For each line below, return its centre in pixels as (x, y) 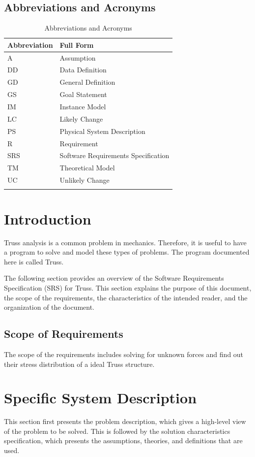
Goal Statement (83, 94)
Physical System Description (102, 131)
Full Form (77, 45)
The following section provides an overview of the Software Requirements (114, 278)
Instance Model (83, 107)
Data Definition (83, 70)
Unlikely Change (85, 180)
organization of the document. (49, 307)
